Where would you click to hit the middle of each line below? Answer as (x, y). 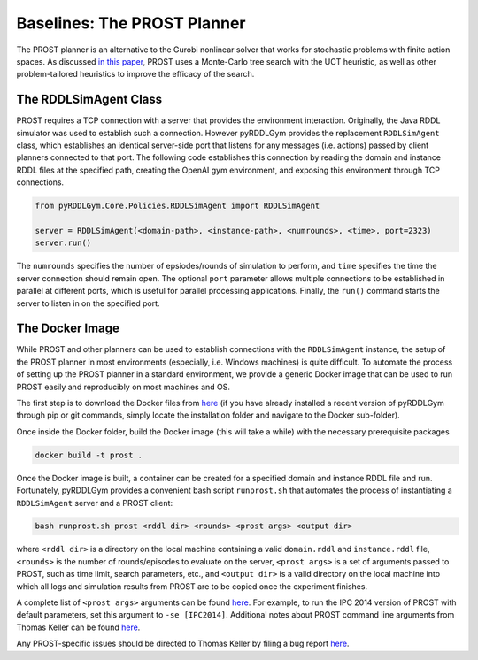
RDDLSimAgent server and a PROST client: (94, 503)
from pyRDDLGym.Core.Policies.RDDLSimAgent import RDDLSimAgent (177, 206)
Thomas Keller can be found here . (78, 627)
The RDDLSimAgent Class (89, 100)
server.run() (63, 243)
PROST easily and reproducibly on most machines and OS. (123, 387)
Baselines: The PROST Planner (131, 23)
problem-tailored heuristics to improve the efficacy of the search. (135, 74)
